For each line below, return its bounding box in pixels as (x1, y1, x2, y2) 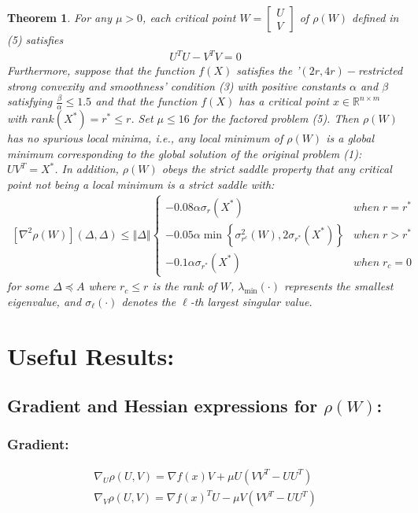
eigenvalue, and (7, 293, 82, 309)
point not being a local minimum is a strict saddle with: (7, 175, 275, 192)
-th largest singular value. (190, 293, 313, 309)
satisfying (7, 93, 53, 109)
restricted (357, 62, 403, 79)
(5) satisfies (7, 31, 64, 47)
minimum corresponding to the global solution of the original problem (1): (7, 145, 362, 161)
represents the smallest (283, 278, 394, 294)
